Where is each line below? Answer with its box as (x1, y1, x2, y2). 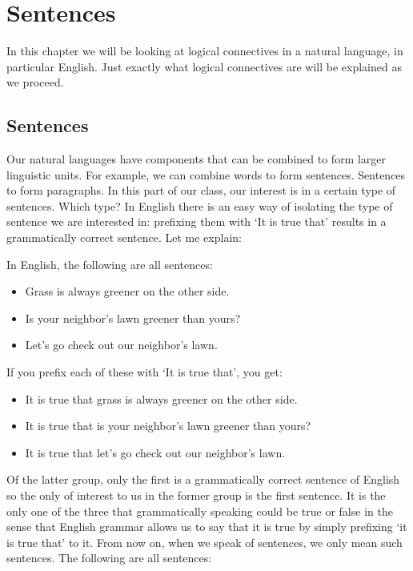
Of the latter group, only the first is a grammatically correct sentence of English (6, 471, 400, 488)
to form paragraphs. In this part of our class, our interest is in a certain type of (6, 182, 396, 199)
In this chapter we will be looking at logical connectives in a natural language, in (6, 42, 403, 59)
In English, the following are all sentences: (6, 255, 213, 272)
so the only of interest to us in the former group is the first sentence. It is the (6, 487, 386, 504)
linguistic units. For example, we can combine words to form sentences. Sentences (6, 166, 406, 183)
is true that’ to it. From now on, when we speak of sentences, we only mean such (6, 533, 403, 550)
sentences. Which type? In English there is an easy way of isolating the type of (6, 197, 393, 214)
